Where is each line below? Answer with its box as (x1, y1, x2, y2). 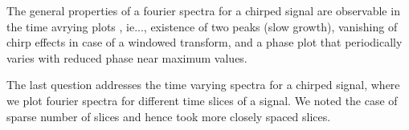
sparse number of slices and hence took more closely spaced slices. (6, 108, 331, 124)
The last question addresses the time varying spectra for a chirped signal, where (6, 76, 400, 93)
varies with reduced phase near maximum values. (6, 49, 247, 66)
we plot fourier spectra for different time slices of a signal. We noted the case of (6, 91, 398, 108)
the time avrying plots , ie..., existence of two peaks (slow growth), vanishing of (6, 18, 398, 35)
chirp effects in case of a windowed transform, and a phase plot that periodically (6, 34, 403, 51)
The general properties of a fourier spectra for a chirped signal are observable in (6, 2, 400, 18)
